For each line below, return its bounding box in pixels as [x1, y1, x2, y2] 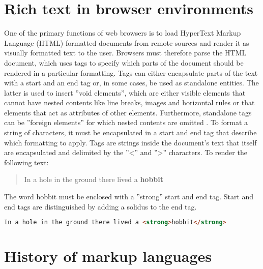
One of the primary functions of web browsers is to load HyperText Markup [4, 27, 241, 38]
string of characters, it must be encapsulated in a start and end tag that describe [4, 127, 257, 138]
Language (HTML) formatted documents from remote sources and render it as [4, 37, 249, 48]
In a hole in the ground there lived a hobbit [24, 174, 164, 185]
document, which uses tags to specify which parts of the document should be [4, 57, 244, 68]
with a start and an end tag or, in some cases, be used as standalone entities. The [4, 77, 259, 88]
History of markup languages [4, 246, 212, 266]
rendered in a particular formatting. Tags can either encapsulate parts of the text [4, 67, 258, 78]
